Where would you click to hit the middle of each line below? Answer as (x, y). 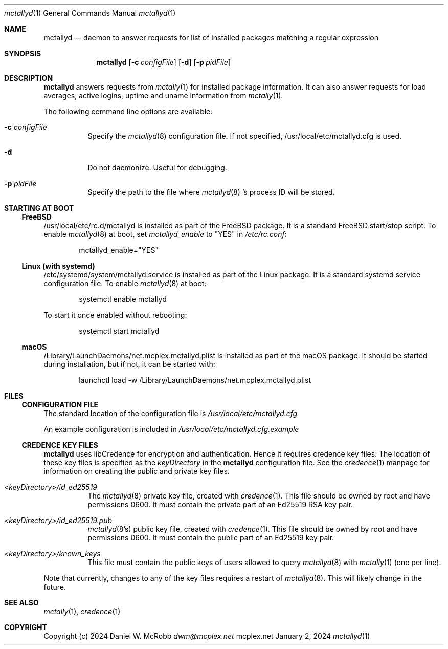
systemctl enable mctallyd (123, 299)
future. (55, 587)
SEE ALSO (21, 603)
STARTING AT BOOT (39, 208)
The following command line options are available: (128, 111)
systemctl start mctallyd (119, 331)
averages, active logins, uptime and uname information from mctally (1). (163, 95)
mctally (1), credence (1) (82, 611)
